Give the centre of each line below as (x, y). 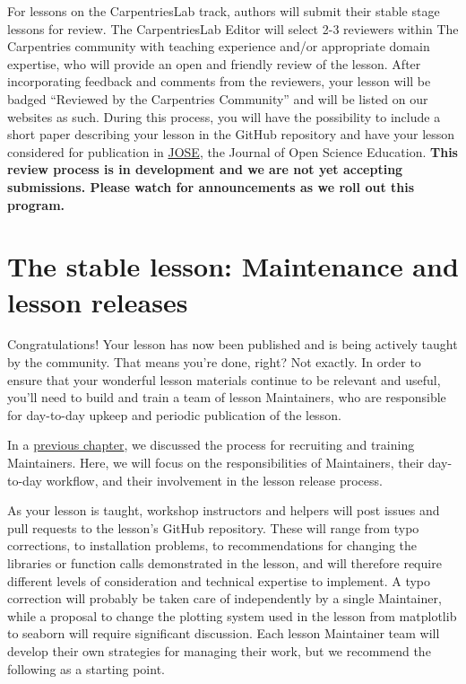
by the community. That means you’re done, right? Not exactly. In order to (214, 362)
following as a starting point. (86, 668)
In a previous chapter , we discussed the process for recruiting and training (211, 445)
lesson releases (98, 301)
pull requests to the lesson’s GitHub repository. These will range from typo (213, 527)
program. (36, 204)
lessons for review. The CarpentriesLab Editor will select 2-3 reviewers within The (233, 28)
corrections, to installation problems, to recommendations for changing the (212, 545)
